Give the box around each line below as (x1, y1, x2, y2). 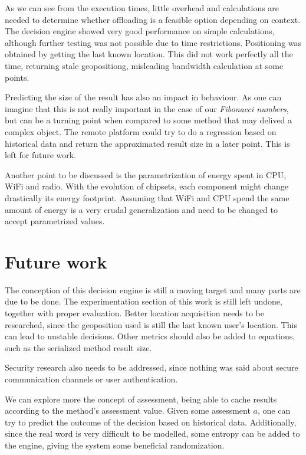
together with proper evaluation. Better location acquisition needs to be (5, 307, 264, 319)
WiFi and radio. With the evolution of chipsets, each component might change (5, 180, 289, 192)
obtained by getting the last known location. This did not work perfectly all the (5, 48, 293, 60)
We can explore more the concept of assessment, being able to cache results (5, 392, 277, 405)
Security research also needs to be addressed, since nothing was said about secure (5, 361, 298, 374)
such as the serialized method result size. (5, 341, 152, 353)
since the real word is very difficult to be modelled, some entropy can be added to (5, 427, 300, 440)
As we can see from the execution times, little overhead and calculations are (5, 2, 279, 14)
